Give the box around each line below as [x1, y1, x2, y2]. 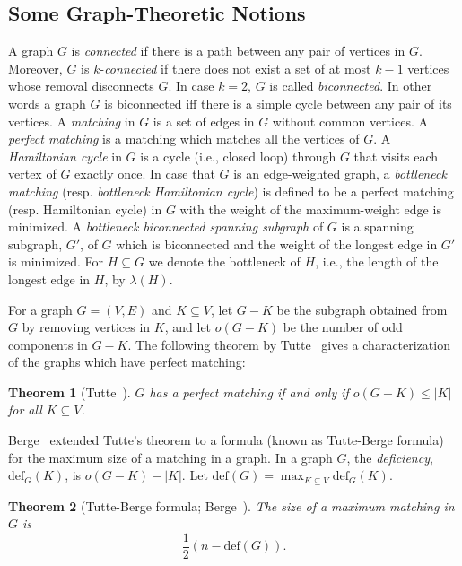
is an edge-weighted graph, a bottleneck [233, 164, 447, 183]
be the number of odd [283, 318, 403, 336]
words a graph [8, 93, 86, 112]
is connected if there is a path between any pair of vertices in [71, 41, 405, 60]
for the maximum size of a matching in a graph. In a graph [8, 448, 333, 466]
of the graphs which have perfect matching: [8, 353, 246, 371]
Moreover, [8, 58, 63, 77]
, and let [164, 318, 212, 336]
